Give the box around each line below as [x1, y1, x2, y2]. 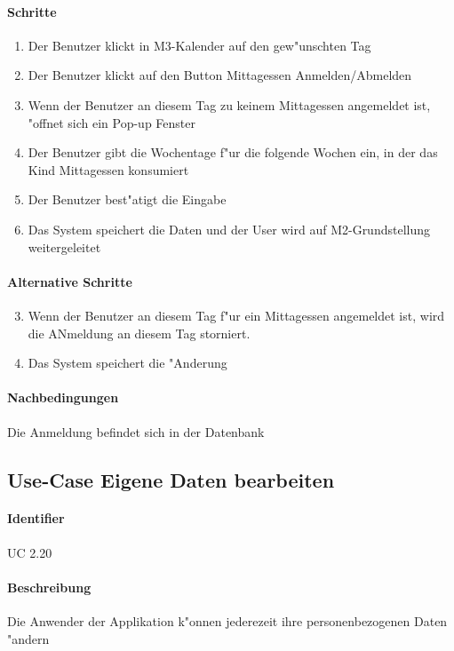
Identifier [7, 509, 65, 528]
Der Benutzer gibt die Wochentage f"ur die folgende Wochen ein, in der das [28, 143, 438, 162]
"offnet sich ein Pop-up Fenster [28, 113, 195, 131]
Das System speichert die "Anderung [28, 353, 227, 372]
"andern [7, 629, 50, 647]
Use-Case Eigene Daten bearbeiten [7, 465, 335, 493]
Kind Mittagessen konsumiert [28, 160, 189, 179]
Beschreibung [7, 577, 92, 596]
